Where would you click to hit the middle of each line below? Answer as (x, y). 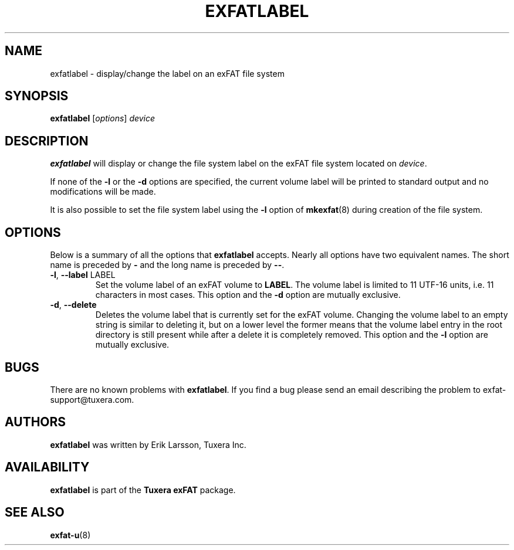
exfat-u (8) (70, 535)
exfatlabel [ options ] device (103, 118)
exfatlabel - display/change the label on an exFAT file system (167, 73)
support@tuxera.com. (92, 399)
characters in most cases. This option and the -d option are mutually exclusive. (248, 295)
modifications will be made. (103, 192)
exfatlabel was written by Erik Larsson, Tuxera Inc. (148, 444)
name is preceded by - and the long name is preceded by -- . (167, 265)
